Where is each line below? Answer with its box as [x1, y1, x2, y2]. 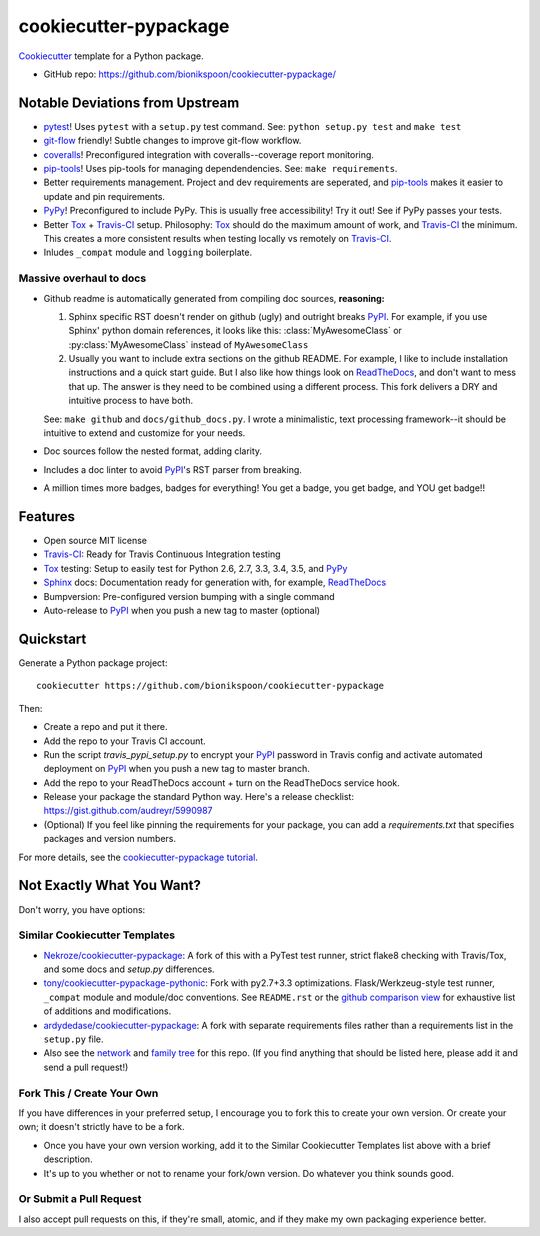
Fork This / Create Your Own [18, 1086, 159, 1100]
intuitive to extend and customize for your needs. [43, 427, 246, 439]
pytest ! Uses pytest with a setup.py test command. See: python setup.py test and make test [43, 120, 462, 132]
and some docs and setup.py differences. [43, 963, 215, 975]
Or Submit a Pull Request [18, 1192, 142, 1206]
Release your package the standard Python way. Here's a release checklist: [43, 791, 355, 803]
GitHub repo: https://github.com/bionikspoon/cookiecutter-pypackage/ [43, 68, 337, 80]
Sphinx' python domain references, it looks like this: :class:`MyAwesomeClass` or [68, 325, 402, 337]
